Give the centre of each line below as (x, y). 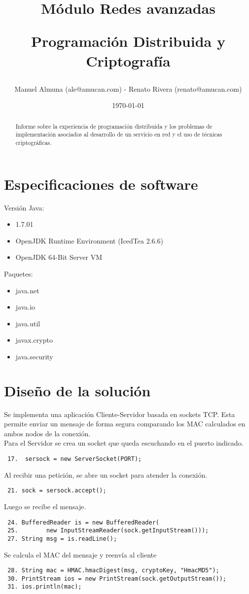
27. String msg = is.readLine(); (62, 539)
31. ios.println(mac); (45, 587)
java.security (34, 356)
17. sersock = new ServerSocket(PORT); (75, 459)
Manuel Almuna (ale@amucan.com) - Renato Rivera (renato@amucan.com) (128, 88)
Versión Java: (24, 207)
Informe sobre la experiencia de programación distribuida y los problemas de (114, 126)
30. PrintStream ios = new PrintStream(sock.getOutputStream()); (117, 578)
